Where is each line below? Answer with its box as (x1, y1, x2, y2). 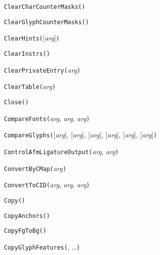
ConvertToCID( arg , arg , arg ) (4, 179, 90, 190)
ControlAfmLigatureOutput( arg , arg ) (4, 146, 119, 156)
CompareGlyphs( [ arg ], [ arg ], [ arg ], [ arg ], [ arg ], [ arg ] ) (4, 129, 157, 140)
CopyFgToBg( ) (4, 227, 46, 235)
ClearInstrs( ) (4, 50, 50, 57)
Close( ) (4, 98, 29, 106)
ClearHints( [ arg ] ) (4, 33, 60, 43)
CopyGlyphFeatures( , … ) (4, 241, 80, 252)
